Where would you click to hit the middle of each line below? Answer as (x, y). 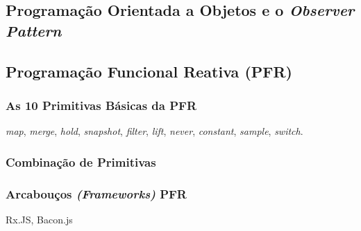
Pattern (34, 30)
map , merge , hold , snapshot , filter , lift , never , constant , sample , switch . (154, 131)
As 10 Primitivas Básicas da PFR (101, 105)
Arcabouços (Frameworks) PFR (96, 193)
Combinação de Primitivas (81, 161)
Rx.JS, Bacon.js (39, 219)
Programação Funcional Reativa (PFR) (149, 71)
